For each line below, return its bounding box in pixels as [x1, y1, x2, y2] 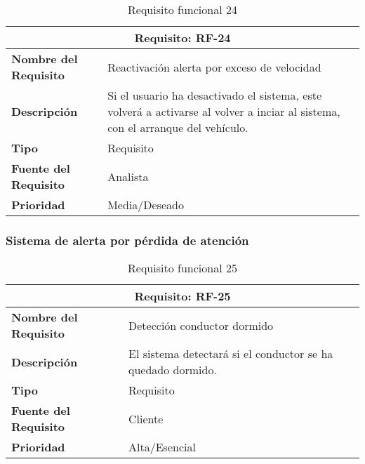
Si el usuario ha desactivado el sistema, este [107, 87, 322, 103]
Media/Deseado [107, 197, 184, 213]
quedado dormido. [128, 362, 217, 378]
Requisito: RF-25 [134, 288, 231, 305]
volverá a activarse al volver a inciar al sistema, [107, 103, 340, 119]
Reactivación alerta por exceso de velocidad [107, 58, 321, 75]
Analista [107, 168, 149, 185]
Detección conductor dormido [128, 317, 274, 333]
